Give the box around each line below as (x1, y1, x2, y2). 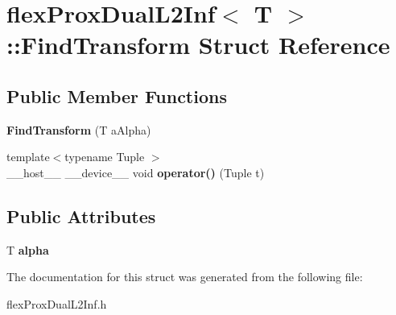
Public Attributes (6, 203, 156, 228)
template (6, 148, 50, 165)
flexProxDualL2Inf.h (6, 295, 107, 312)
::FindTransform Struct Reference (6, 28, 390, 61)
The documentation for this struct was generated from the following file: (6, 268, 363, 285)
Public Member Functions (6, 83, 227, 108)
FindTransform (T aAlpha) (6, 121, 151, 138)
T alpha (6, 241, 49, 258)
